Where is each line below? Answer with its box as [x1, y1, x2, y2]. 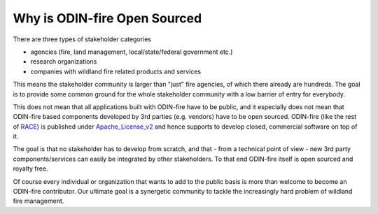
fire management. [13, 197, 64, 206]
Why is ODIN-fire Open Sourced [13, 10, 202, 26]
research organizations [30, 57, 97, 66]
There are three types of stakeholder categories [13, 35, 152, 43]
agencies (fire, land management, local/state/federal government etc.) [30, 48, 233, 56]
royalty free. [13, 164, 48, 173]
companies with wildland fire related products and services [30, 67, 202, 76]
